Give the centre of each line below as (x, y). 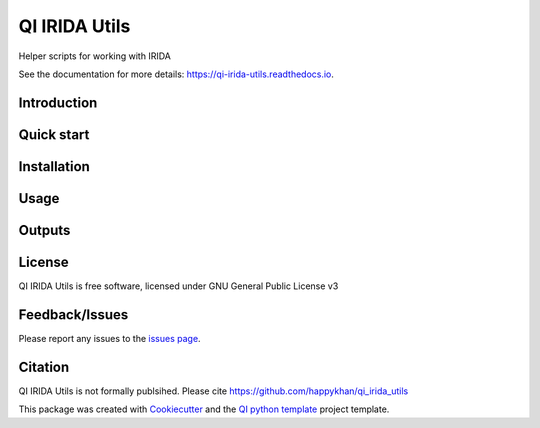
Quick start (54, 134)
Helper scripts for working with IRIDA (95, 56)
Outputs (44, 230)
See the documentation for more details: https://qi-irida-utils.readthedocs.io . (176, 74)
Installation (54, 166)
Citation (44, 366)
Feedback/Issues (73, 314)
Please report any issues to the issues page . (109, 338)
